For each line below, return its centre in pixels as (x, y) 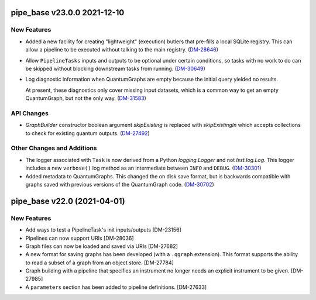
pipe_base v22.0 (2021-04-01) (68, 201)
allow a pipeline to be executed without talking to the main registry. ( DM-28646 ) (122, 50)
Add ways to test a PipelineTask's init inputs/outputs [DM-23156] (103, 230)
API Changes (30, 113)
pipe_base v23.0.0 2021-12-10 (68, 13)
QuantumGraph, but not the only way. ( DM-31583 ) (86, 98)
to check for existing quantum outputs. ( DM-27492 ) (88, 133)
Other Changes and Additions (54, 148)
